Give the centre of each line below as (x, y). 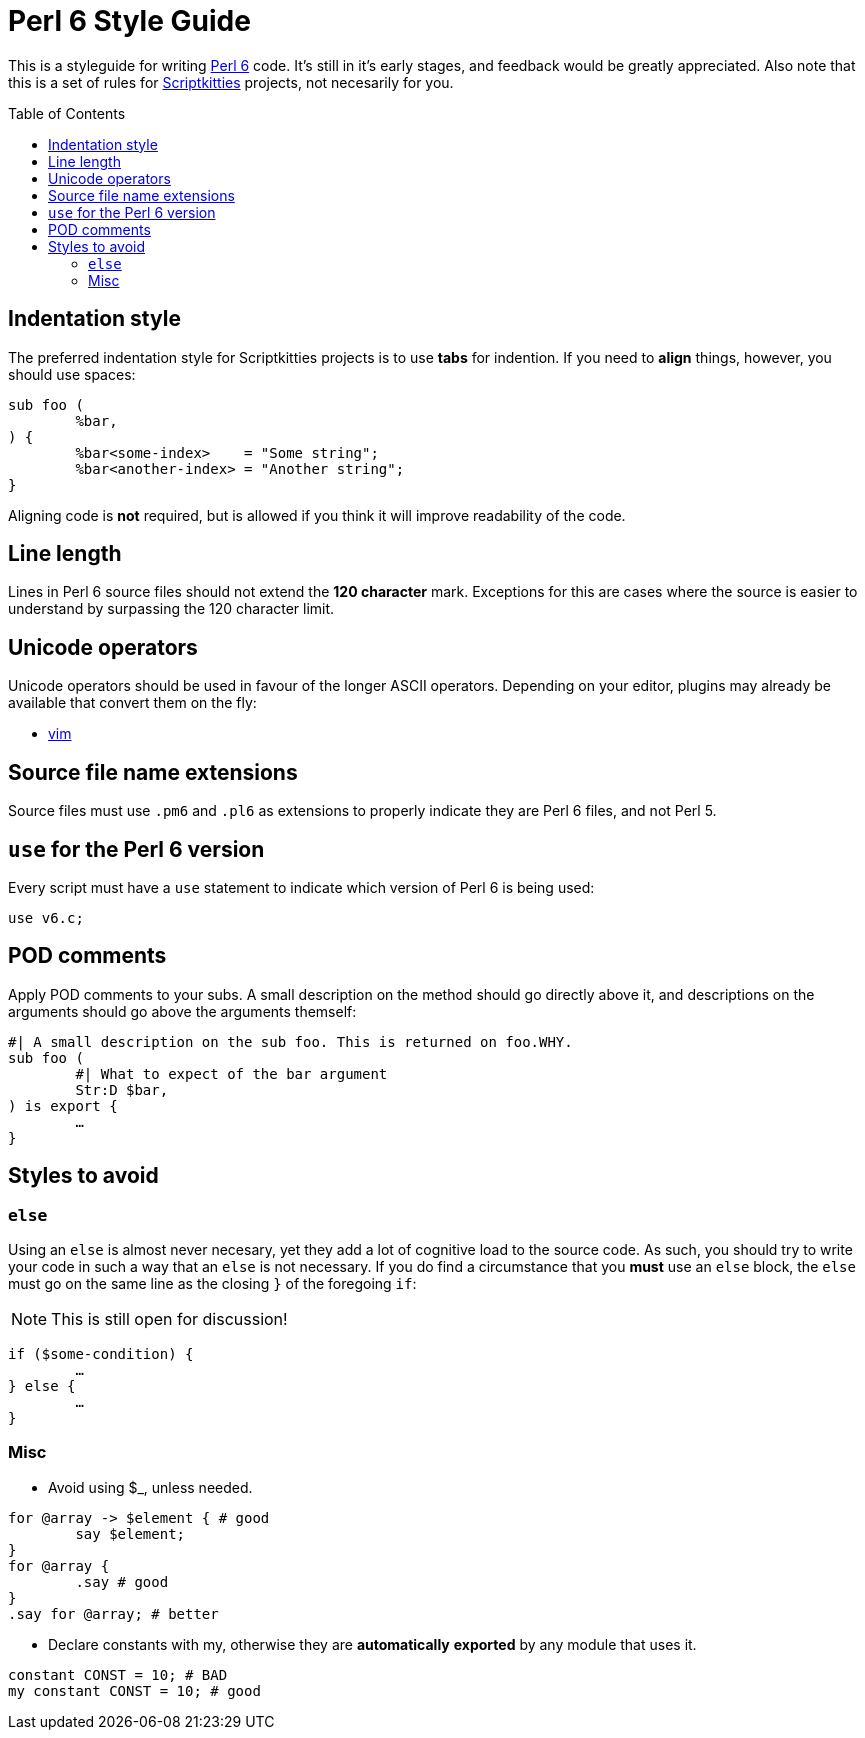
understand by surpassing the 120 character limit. (171, 609)
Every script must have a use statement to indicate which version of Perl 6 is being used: (301, 887)
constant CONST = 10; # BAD (118, 1674)
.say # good (122, 1581)
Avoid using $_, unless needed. (150, 1487)
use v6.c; (46, 917)
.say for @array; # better (113, 1613)
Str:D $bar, (122, 1089)
